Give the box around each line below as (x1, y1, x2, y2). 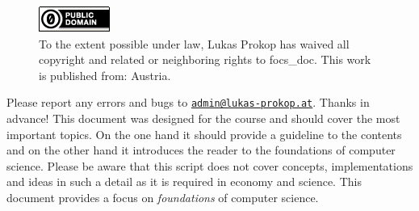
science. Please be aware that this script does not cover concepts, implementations (6, 157, 413, 174)
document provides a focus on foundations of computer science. (6, 189, 319, 205)
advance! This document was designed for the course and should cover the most (6, 110, 400, 127)
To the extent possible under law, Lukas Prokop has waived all (39, 35, 350, 52)
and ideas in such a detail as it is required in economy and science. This (6, 173, 362, 190)
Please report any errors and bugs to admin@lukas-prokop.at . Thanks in (6, 94, 370, 111)
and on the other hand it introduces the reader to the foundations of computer (6, 141, 396, 158)
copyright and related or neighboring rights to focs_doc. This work (39, 51, 371, 68)
